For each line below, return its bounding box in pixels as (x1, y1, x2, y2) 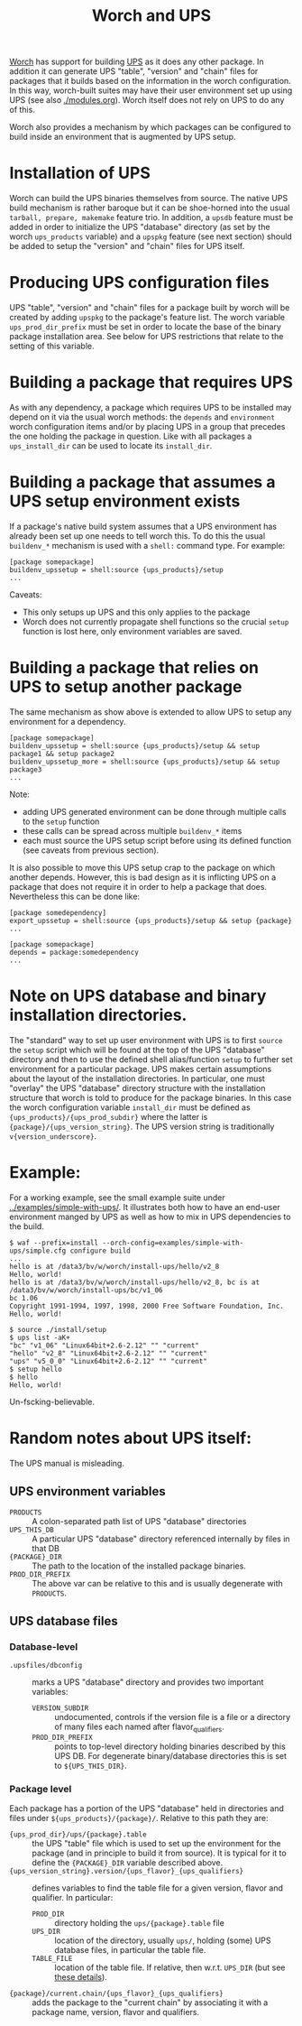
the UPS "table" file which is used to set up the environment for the (32, 1838, 281, 1849)
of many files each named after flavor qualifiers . (54, 1721, 225, 1734)
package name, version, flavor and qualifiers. (32, 2007, 200, 2018)
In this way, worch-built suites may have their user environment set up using (9, 85, 293, 96)
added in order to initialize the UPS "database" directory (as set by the (9, 222, 270, 233)
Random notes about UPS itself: (9, 1428, 252, 1448)
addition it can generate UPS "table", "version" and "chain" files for (9, 66, 259, 77)
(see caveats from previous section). (22, 845, 160, 856)
